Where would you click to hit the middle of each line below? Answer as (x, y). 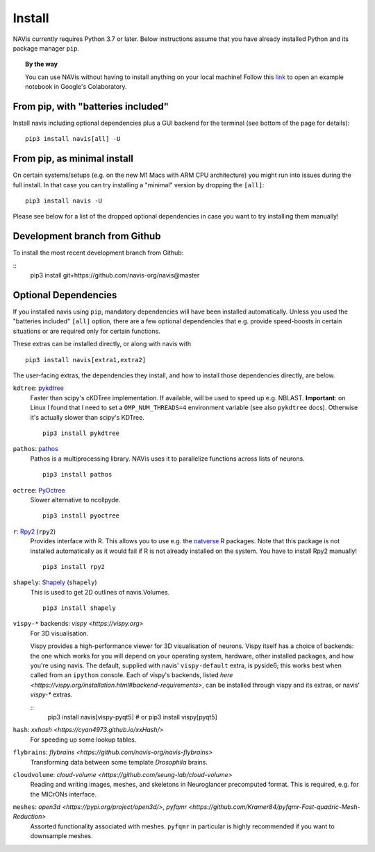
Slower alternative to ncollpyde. (75, 500)
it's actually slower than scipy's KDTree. (87, 417)
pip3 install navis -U (64, 201)
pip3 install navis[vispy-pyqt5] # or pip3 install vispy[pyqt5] (133, 717)
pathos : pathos (35, 449)
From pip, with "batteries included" (91, 106)
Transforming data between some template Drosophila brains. (119, 762)
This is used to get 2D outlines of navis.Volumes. (100, 592)
